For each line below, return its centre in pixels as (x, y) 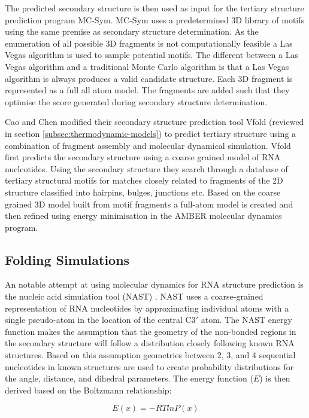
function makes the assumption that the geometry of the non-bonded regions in (151, 331)
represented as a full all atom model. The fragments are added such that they (147, 90)
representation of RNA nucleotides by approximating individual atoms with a (147, 308)
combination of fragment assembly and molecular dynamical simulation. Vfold (148, 145)
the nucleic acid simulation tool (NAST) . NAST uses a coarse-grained (134, 296)
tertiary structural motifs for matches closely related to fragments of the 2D (144, 180)
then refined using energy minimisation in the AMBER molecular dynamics (143, 216)
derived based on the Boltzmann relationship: (88, 390)
